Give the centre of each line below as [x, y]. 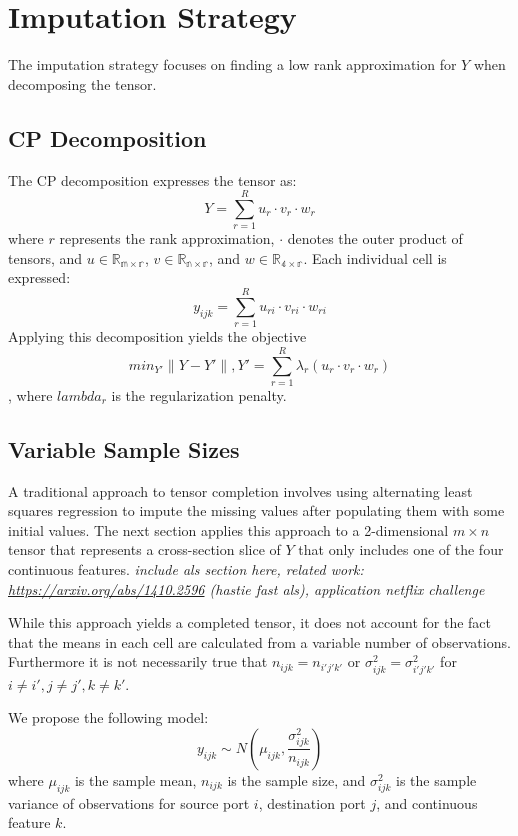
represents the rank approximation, [167, 238]
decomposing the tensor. [82, 83]
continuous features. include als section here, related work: [186, 569]
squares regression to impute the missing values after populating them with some [256, 510]
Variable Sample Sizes [124, 448]
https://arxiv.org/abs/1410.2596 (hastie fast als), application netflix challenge [246, 588]
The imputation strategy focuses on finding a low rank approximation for [232, 64]
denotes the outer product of [375, 238]
